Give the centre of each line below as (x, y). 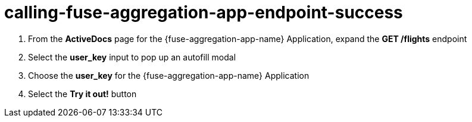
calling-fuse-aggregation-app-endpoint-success (204, 12)
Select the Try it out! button (82, 94)
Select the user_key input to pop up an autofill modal (132, 57)
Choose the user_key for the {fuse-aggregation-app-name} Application (169, 75)
